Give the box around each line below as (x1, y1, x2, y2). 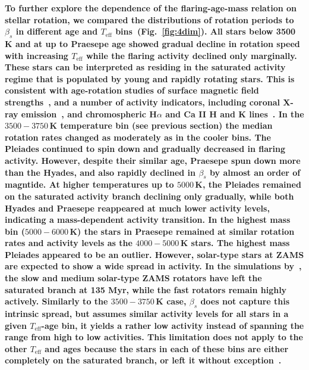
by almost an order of (210, 166, 301, 178)
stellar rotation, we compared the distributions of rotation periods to (5, 13, 294, 26)
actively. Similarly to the (5, 295, 108, 307)
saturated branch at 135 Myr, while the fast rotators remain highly (5, 283, 287, 296)
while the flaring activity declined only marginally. (86, 49, 297, 61)
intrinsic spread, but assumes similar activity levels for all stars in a (5, 307, 289, 320)
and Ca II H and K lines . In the (165, 107, 304, 120)
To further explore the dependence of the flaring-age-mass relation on (5, 2, 297, 14)
